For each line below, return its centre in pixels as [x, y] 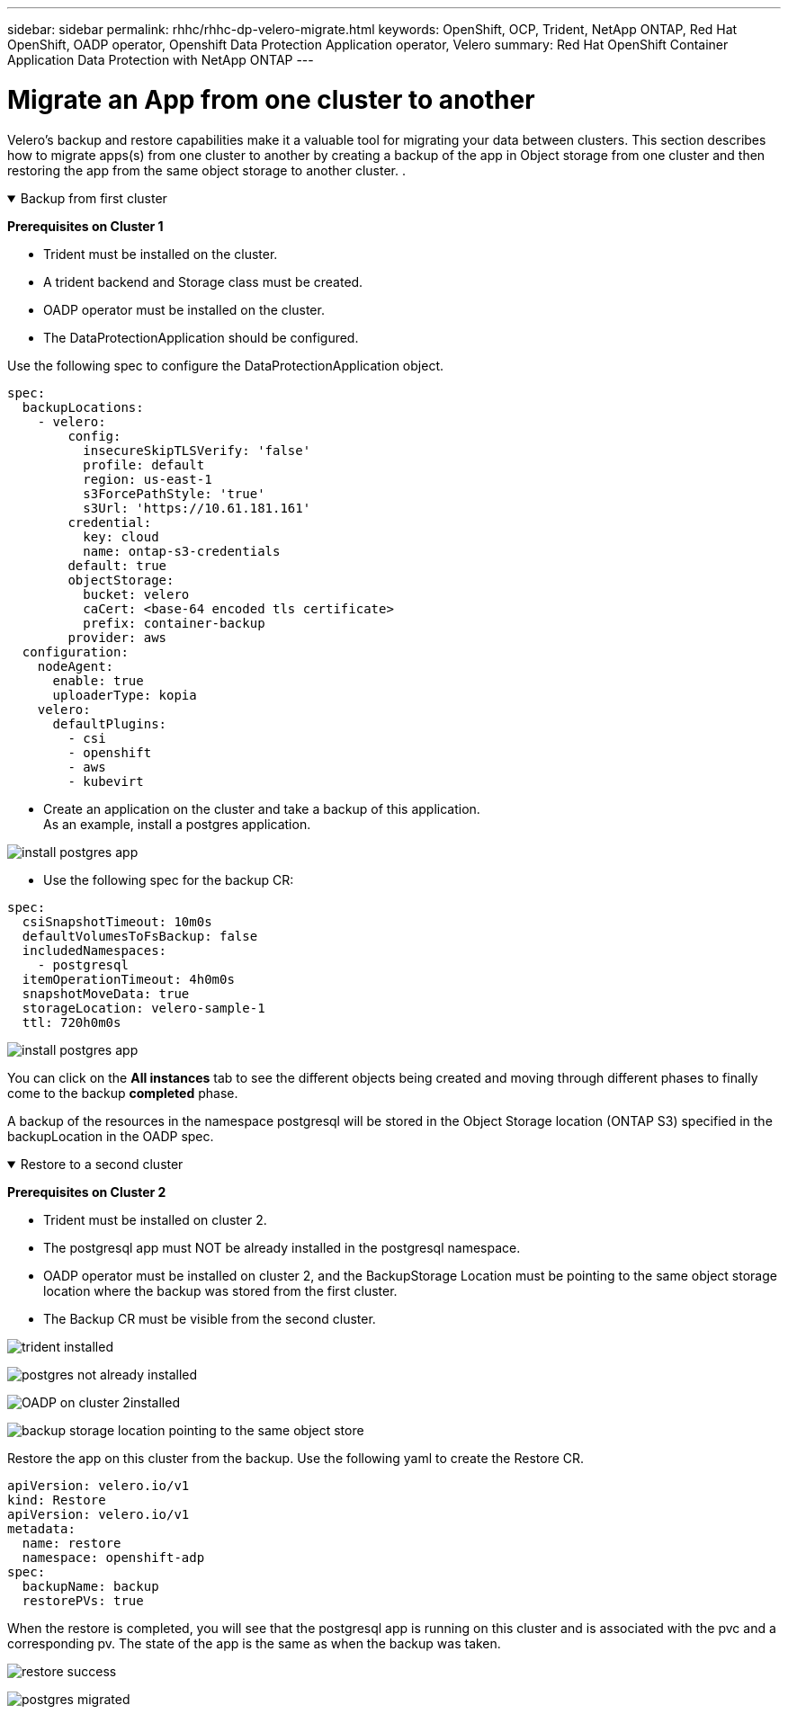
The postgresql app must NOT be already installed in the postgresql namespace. [282, 1247]
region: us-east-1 [148, 479]
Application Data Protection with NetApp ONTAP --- [161, 60]
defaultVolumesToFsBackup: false [140, 936]
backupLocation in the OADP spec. [111, 1136]
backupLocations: [83, 407]
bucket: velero [136, 594]
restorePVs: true [83, 1600]
